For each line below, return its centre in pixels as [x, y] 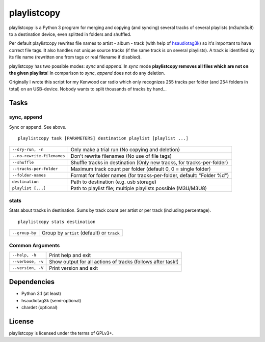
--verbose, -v [28, 262]
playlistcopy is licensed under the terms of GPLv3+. [61, 333]
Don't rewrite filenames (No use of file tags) [121, 156]
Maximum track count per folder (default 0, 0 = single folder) [141, 169]
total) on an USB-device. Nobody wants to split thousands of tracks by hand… [88, 89]
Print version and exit [73, 268]
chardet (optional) [40, 308]
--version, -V [28, 268]
